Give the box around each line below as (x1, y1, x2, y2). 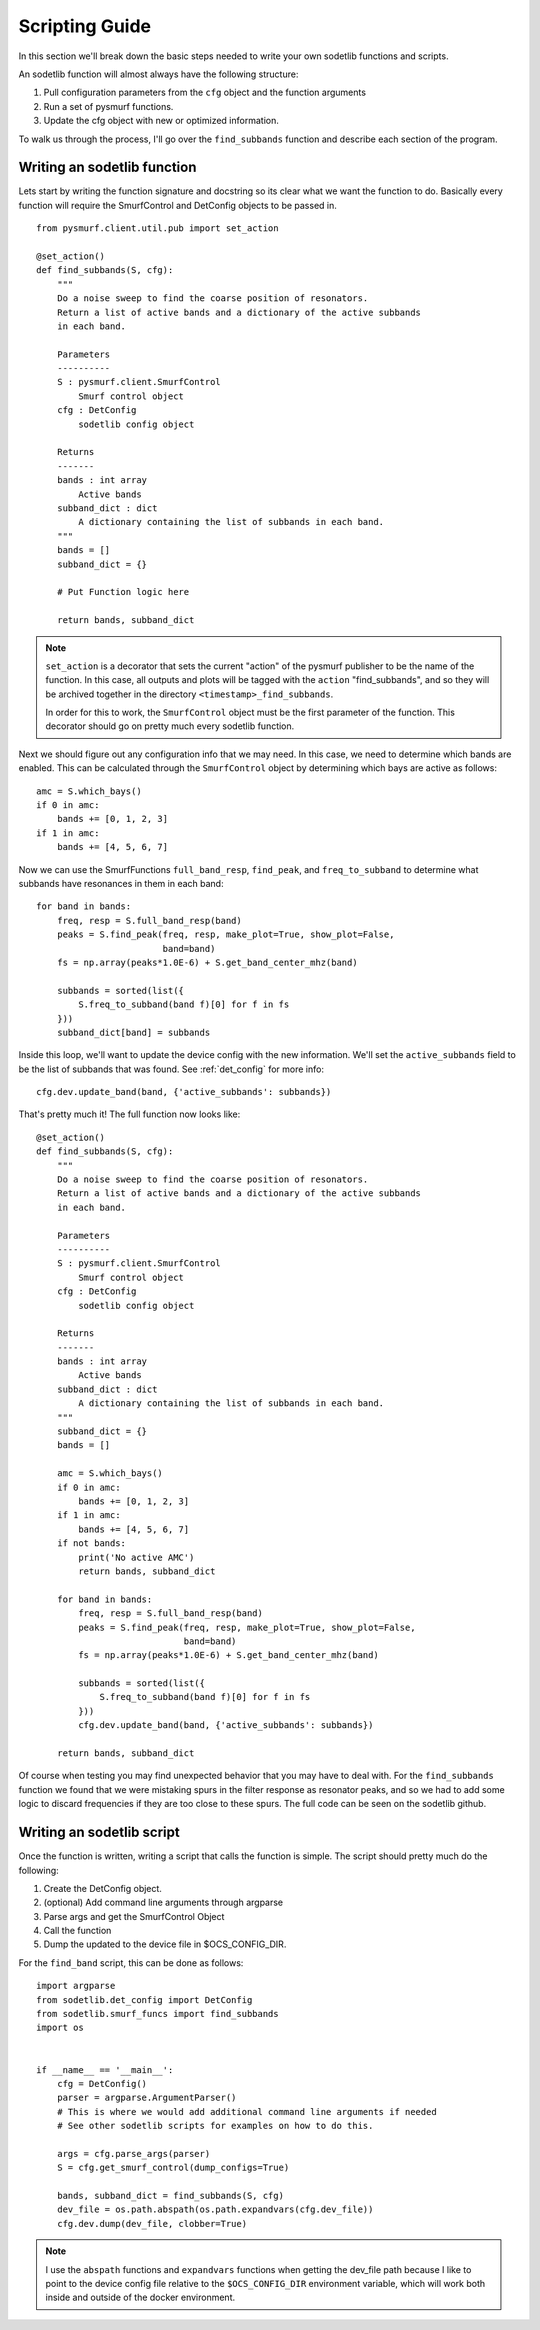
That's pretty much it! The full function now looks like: (18, 1108, 241, 1120)
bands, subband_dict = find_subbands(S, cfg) (56, 2190, 285, 2202)
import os (36, 2022, 84, 2034)
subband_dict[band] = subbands (56, 1026, 211, 1038)
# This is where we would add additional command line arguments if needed (56, 2106, 437, 2117)
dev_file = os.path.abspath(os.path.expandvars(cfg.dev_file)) (56, 2204, 374, 2215)
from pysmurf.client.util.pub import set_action (36, 223, 279, 234)
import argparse (36, 1980, 116, 1992)
